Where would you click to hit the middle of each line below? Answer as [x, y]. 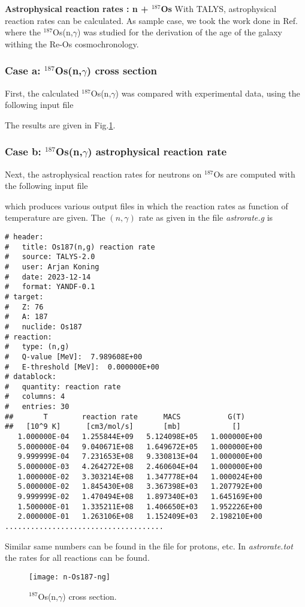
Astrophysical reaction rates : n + [77, 8]
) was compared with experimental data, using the [208, 93]
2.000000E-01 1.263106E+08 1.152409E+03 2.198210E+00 [140, 517]
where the [23, 32]
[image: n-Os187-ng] [70, 577]
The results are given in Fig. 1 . [60, 124]
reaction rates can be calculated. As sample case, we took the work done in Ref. [151, 20]
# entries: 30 [37, 407]
